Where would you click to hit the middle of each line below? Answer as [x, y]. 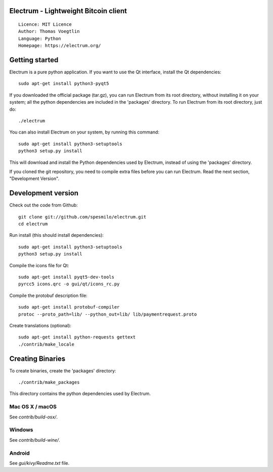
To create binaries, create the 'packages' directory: [63, 371]
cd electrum [33, 224]
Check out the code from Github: [43, 205]
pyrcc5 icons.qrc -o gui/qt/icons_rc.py [69, 284]
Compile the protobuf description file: [49, 295]
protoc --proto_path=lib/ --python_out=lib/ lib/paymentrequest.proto [108, 314]
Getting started [34, 60]
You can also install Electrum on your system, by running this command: [84, 132]
